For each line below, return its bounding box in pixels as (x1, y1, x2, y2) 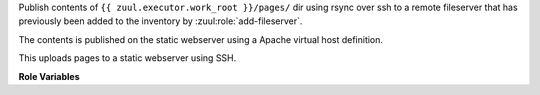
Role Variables (18, 70, 80, 82)
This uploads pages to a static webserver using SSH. (18, 52, 237, 64)
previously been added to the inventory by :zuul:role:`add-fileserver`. (18, 15, 303, 27)
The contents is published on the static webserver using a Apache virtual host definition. (18, 33, 384, 45)
